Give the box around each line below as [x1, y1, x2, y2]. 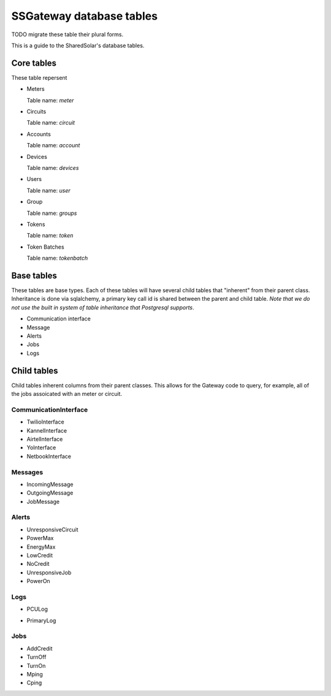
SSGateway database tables [11, 9, 158, 23]
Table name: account [26, 142, 80, 149]
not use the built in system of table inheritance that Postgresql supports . [11, 304, 194, 311]
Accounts [26, 130, 51, 137]
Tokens [26, 220, 45, 228]
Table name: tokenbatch [26, 255, 88, 262]
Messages [11, 468, 44, 476]
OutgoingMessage [26, 489, 74, 497]
